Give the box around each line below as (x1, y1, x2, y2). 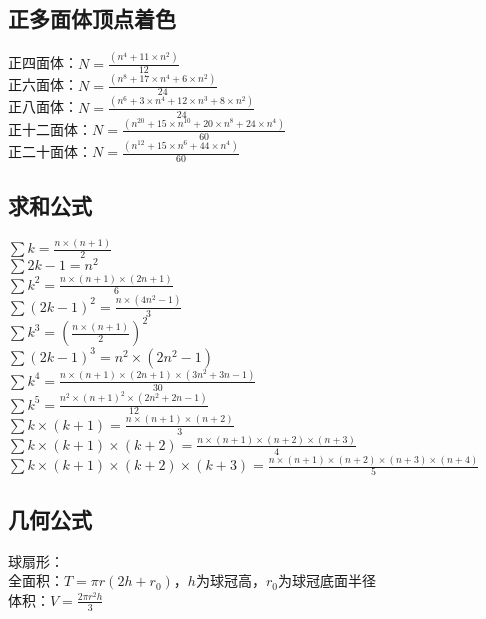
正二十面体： (8, 141, 92, 162)
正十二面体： (8, 118, 92, 139)
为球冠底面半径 (277, 570, 376, 591)
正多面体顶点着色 (8, 3, 176, 34)
